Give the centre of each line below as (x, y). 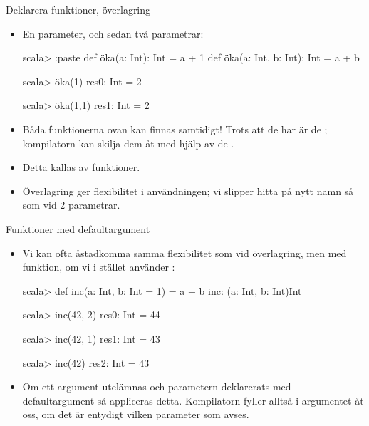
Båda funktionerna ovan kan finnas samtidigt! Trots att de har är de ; (175, 129)
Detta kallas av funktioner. (81, 167)
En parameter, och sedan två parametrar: (113, 33)
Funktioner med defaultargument (78, 228)
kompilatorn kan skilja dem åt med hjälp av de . (128, 143)
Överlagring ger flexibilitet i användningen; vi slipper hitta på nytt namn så (188, 191)
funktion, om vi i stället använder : (99, 267)
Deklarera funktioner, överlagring (78, 9)
